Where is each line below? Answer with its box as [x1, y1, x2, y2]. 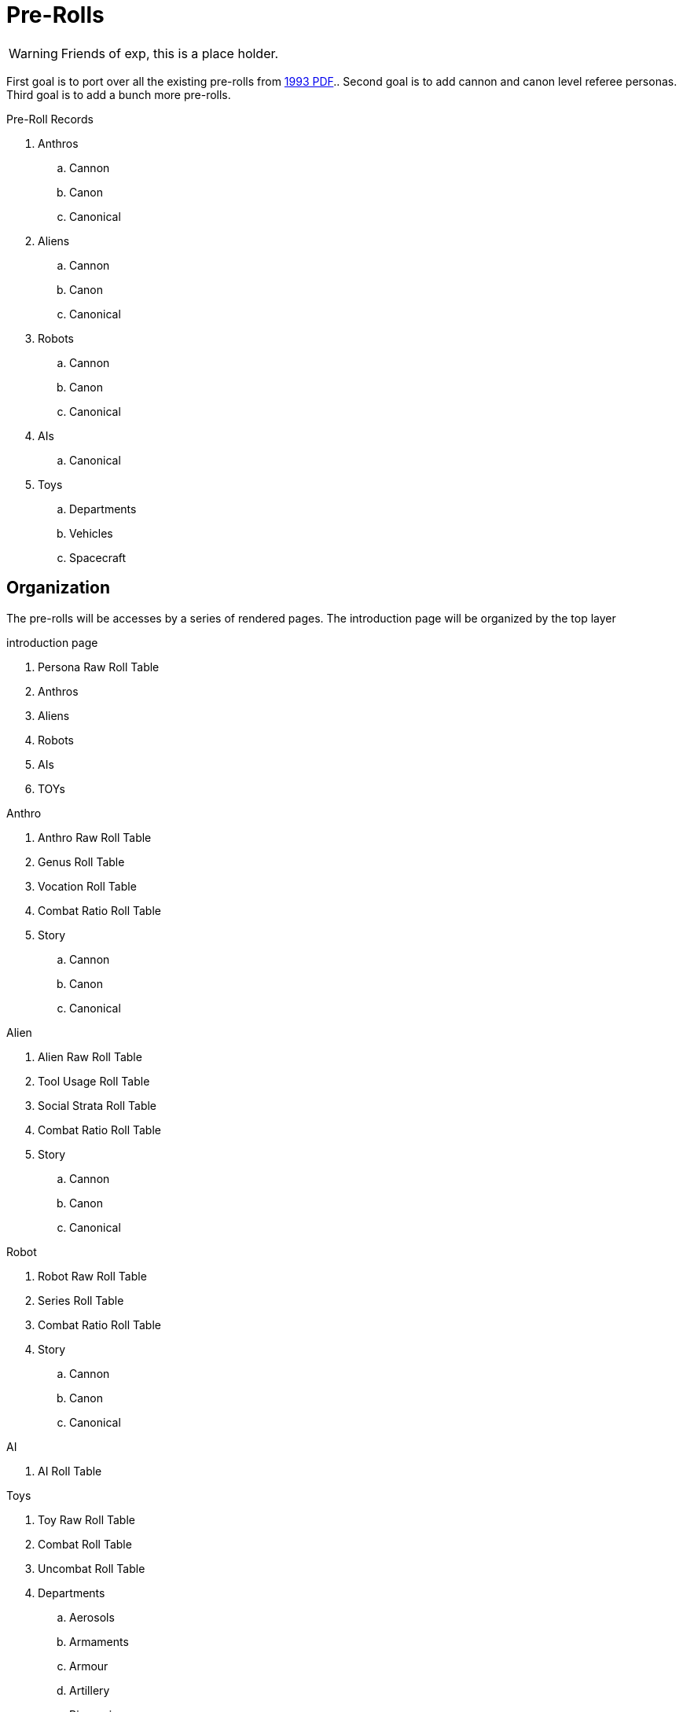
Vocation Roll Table [38, 879, 137, 893]
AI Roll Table [38, 1464, 102, 1478]
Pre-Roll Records [6, 112, 94, 126]
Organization [6, 578, 110, 598]
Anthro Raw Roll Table [38, 830, 152, 844]
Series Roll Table [38, 1293, 124, 1307]
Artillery [69, 1683, 110, 1697]
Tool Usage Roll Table [38, 1074, 150, 1088]
